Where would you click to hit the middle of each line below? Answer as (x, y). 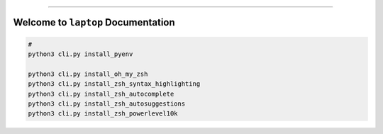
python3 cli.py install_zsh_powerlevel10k (103, 114)
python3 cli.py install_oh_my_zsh (88, 74)
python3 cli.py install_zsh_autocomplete (101, 94)
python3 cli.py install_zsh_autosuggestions (107, 104)
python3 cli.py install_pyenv (81, 54)
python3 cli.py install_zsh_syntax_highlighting (114, 84)
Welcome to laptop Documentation (94, 22)
